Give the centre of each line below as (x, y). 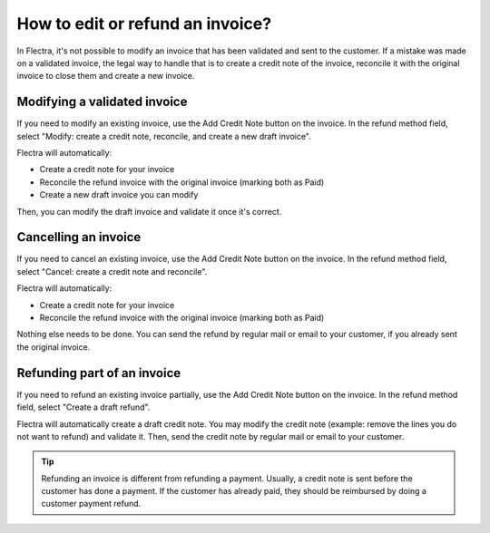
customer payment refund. (91, 504)
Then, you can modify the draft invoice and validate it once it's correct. (149, 211)
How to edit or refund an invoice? (144, 24)
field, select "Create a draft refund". (83, 407)
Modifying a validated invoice (102, 102)
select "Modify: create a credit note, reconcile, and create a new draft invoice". (164, 136)
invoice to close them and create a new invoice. (106, 76)
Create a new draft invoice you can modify (119, 195)
